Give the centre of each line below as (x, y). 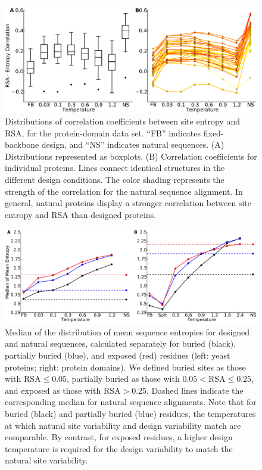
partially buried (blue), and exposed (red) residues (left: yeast (118, 355)
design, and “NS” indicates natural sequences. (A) (133, 144)
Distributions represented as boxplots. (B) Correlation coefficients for (131, 156)
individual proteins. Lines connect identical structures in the (115, 168)
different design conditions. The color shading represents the (115, 179)
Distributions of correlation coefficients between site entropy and (122, 121)
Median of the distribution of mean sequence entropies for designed (127, 332)
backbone (22, 144)
